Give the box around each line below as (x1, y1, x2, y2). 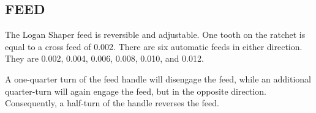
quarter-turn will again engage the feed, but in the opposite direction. (5, 84, 266, 97)
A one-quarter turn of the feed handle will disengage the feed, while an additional (5, 72, 311, 85)
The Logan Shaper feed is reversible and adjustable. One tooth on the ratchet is (5, 28, 306, 41)
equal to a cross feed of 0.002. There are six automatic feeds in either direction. (5, 40, 303, 53)
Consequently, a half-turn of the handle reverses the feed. (5, 97, 219, 109)
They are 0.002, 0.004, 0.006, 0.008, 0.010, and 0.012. (5, 52, 204, 65)
